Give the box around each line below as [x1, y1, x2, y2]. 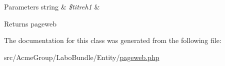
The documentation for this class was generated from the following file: [4, 35, 221, 45]
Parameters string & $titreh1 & [4, 1, 100, 11]
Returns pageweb [4, 18, 56, 28]
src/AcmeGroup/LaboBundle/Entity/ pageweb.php [4, 51, 159, 62]
